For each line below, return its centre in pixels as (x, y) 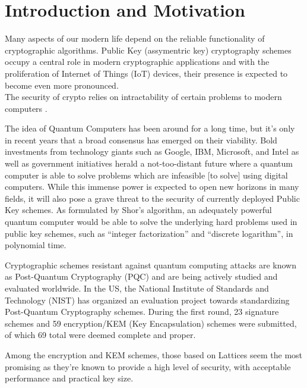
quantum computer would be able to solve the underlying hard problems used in (151, 222)
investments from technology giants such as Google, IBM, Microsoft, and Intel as (152, 151)
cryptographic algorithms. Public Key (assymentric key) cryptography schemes (148, 50)
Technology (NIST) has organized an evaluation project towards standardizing (147, 300)
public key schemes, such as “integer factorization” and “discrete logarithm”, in (149, 233)
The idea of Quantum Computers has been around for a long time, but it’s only (150, 128)
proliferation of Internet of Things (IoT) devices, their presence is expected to (146, 73)
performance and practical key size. (69, 378)
